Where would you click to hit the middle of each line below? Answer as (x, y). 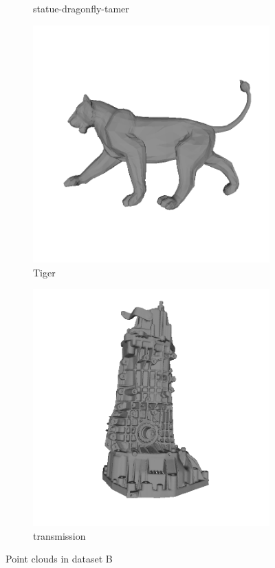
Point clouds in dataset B (59, 559)
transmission (59, 535)
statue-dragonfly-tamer (81, 8)
